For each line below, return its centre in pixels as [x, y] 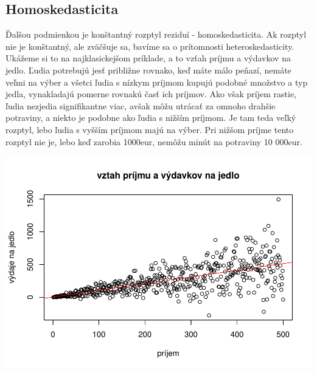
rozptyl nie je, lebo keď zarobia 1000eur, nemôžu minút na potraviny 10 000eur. [154, 141]
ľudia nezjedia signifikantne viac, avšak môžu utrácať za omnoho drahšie [141, 105]
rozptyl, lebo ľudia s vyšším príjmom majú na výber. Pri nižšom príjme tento [150, 129]
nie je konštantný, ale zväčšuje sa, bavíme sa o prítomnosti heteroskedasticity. [150, 46]
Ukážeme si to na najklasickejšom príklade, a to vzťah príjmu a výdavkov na [148, 58]
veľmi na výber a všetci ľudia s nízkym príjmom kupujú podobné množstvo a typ [157, 82]
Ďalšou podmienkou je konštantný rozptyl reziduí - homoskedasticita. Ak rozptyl [156, 34]
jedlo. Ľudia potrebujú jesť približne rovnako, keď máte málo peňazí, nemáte [148, 70]
